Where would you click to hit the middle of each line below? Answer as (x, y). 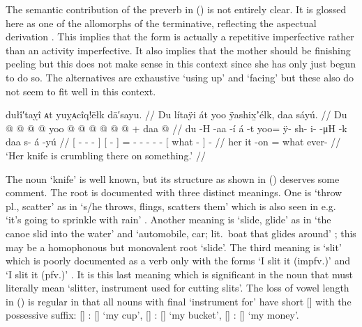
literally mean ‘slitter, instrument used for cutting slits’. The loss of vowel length (178, 288)
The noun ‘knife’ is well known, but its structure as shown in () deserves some (173, 178)
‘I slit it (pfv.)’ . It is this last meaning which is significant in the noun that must (179, 274)
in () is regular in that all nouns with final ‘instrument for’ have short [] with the (179, 301)
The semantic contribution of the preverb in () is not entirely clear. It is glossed (176, 9)
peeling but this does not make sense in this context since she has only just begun (181, 64)
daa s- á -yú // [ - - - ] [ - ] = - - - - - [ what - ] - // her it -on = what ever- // (173, 142)
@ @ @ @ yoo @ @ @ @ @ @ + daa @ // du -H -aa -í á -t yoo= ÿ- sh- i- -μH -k (176, 128)
